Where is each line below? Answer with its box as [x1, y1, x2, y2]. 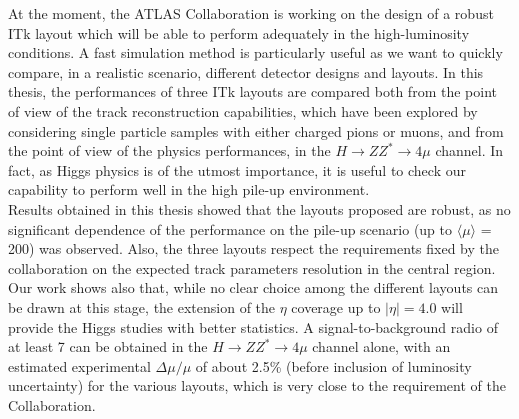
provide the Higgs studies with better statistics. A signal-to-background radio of [8, 316, 498, 337]
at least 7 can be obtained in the [8, 336, 208, 357]
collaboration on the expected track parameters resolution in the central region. [8, 257, 496, 278]
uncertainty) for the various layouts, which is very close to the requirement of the [8, 375, 506, 396]
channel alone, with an [312, 336, 451, 357]
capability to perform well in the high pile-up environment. [8, 179, 370, 200]
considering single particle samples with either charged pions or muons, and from [8, 120, 504, 141]
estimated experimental [8, 355, 151, 376]
